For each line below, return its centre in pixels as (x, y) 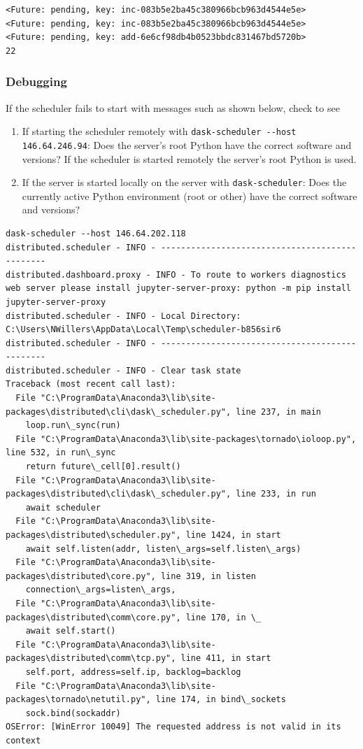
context (23, 740)
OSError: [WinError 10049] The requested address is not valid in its (173, 727)
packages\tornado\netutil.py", (78, 700)
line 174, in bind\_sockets (221, 700)
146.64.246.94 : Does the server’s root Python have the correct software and (187, 144)
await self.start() (71, 631)
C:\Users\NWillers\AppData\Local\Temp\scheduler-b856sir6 (143, 330)
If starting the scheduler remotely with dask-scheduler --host (159, 131)
